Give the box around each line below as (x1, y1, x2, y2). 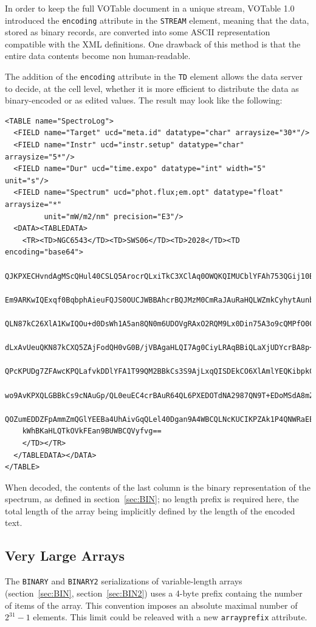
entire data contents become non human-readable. (5, 49, 191, 62)
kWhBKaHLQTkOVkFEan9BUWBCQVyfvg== (22, 427, 162, 436)
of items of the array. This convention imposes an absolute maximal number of (5, 598, 298, 611)
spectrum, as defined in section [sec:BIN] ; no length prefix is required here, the (5, 492, 299, 505)
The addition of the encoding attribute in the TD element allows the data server (5, 70, 303, 83)
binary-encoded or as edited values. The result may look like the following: (5, 94, 283, 107)
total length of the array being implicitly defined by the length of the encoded (5, 504, 295, 517)
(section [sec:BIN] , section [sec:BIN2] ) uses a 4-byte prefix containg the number (5, 586, 303, 599)
